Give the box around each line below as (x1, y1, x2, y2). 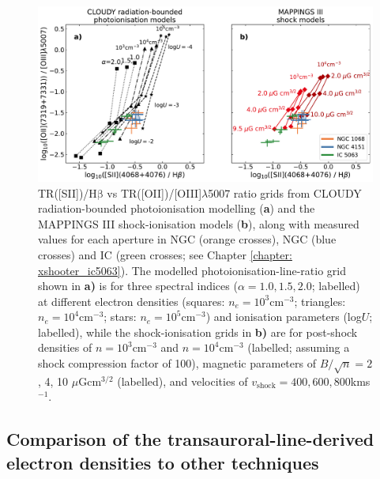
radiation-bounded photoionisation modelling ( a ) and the (38, 200, 315, 217)
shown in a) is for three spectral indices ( (38, 277, 238, 294)
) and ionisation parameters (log (205, 308, 362, 325)
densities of (38, 339, 92, 356)
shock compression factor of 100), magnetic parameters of (38, 355, 316, 372)
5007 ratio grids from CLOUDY (208, 184, 362, 201)
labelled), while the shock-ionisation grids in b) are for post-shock (38, 323, 358, 340)
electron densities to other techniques (6, 450, 319, 474)
